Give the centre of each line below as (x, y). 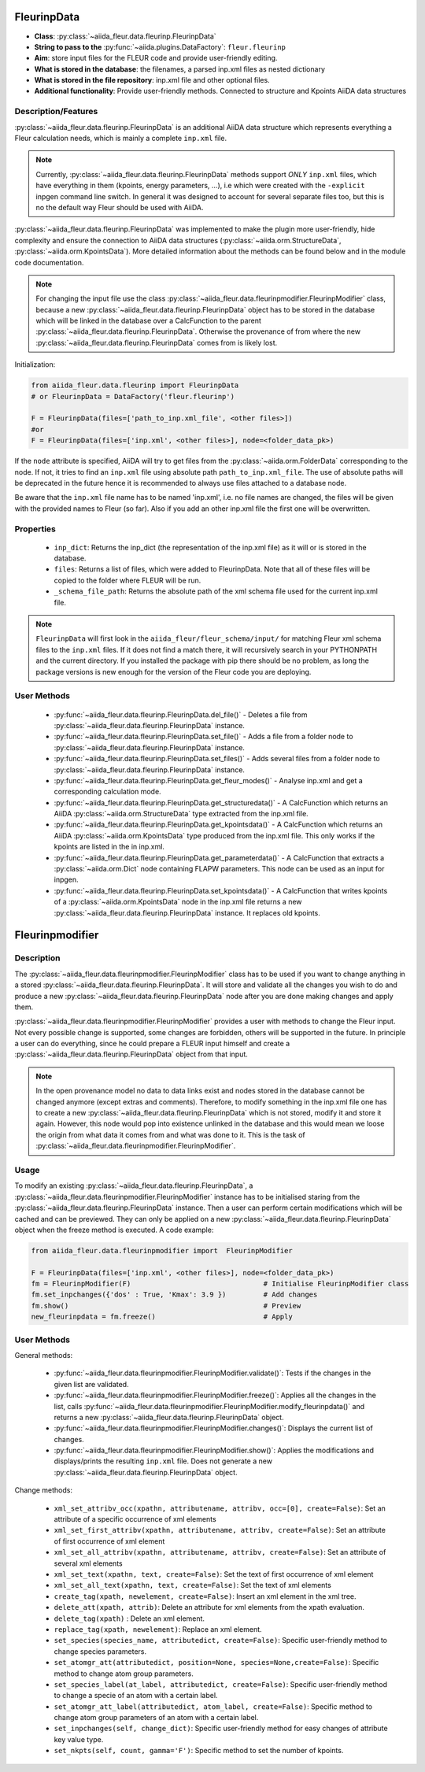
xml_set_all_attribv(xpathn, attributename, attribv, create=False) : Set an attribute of (220, 1552)
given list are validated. (91, 1384)
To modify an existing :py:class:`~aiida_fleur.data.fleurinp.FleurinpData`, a (134, 1186)
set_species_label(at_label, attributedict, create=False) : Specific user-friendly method (221, 1684)
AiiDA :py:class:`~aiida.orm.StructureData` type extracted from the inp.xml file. (181, 814)
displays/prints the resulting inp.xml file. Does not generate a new (163, 1461)
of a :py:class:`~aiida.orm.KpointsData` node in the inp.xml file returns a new (178, 902)
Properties (35, 529)
